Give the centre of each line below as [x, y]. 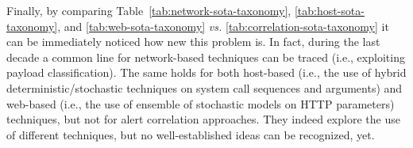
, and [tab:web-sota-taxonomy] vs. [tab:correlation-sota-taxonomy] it [223, 26]
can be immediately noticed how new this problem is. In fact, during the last [193, 42]
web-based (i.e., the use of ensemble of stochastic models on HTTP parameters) [201, 103]
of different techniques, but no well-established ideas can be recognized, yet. [191, 134]
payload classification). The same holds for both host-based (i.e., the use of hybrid [206, 72]
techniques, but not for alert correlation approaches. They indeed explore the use [203, 119]
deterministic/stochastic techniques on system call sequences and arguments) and [205, 87]
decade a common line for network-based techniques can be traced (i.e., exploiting [206, 57]
